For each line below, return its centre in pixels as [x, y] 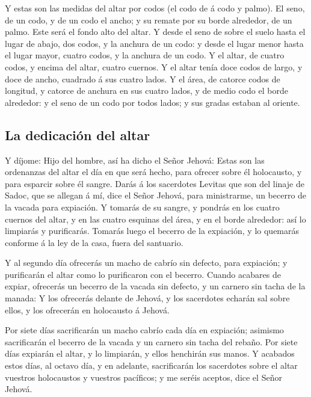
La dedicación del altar [78, 134]
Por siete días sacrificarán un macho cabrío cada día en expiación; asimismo [144, 330]
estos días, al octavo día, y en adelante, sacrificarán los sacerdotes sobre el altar [151, 365]
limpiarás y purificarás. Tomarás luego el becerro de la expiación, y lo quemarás [152, 231]
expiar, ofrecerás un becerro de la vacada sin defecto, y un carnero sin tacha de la [155, 286]
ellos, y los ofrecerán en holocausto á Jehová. [87, 309]
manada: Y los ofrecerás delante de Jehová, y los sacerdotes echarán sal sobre [147, 298]
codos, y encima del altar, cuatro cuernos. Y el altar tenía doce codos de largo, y [154, 66]
